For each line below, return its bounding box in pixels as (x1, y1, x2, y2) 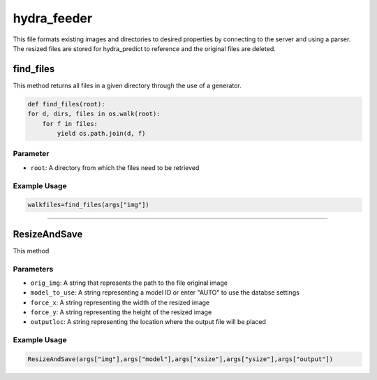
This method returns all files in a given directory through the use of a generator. (13, 81, 242, 90)
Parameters (13, 264, 54, 274)
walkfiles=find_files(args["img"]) (27, 201, 149, 209)
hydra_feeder (13, 10, 93, 26)
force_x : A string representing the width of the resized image (30, 298, 209, 307)
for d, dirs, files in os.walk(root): (27, 110, 161, 118)
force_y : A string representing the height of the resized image (30, 308, 212, 316)
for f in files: (42, 120, 98, 127)
